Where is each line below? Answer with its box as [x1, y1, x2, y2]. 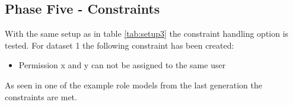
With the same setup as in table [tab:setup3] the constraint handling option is [5, 27, 289, 40]
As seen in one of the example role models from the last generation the [5, 78, 262, 91]
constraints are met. [5, 90, 77, 103]
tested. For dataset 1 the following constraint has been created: [5, 39, 234, 51]
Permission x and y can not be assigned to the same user [18, 59, 226, 71]
